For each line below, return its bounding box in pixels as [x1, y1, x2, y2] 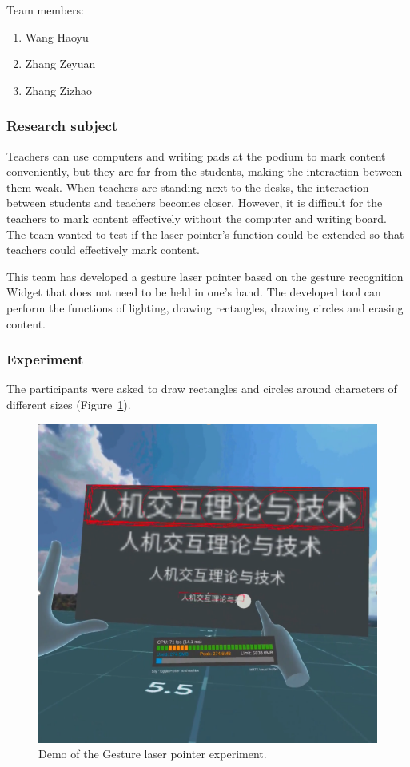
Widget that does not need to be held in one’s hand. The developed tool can [6, 284, 381, 300]
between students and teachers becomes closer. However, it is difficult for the [6, 194, 383, 211]
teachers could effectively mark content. [6, 241, 201, 258]
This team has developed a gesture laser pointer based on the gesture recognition [6, 268, 404, 284]
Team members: [6, 2, 84, 18]
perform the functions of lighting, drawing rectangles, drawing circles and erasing [6, 299, 404, 316]
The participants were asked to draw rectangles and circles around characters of [6, 380, 397, 397]
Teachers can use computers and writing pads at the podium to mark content [6, 147, 386, 164]
